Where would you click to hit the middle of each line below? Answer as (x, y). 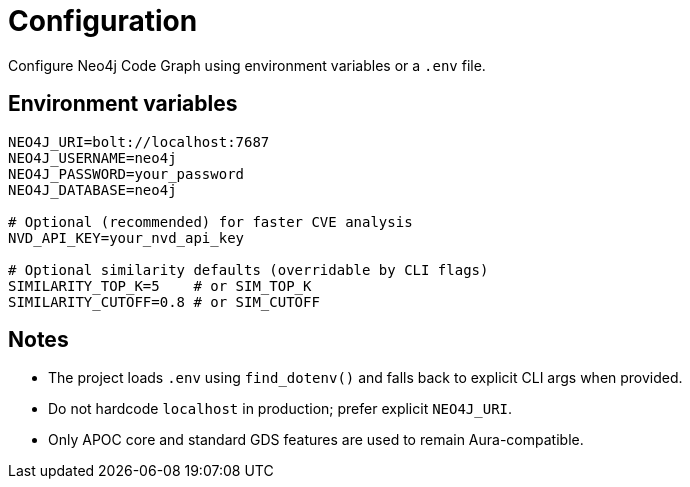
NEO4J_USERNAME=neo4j (92, 157)
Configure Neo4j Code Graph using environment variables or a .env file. (247, 65)
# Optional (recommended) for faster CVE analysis (210, 221)
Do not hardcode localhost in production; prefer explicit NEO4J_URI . (280, 409)
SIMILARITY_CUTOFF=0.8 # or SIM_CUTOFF (164, 301)
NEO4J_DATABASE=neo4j (92, 189)
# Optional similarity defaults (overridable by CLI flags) (248, 269)
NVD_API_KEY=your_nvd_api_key (126, 237)
